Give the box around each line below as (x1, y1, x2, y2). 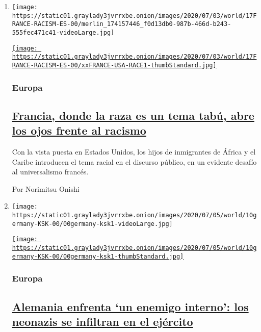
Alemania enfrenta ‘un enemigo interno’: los (12, 298, 249, 314)
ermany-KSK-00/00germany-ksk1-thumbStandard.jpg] (12, 252, 184, 260)
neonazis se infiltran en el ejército (12, 313, 193, 329)
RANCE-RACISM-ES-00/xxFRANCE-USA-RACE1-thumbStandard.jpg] (12, 61, 217, 69)
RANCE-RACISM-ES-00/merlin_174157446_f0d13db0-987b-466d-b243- (12, 20, 231, 28)
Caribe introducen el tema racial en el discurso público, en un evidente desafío (12, 156, 257, 167)
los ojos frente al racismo (12, 122, 146, 138)
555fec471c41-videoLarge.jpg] (12, 29, 115, 36)
